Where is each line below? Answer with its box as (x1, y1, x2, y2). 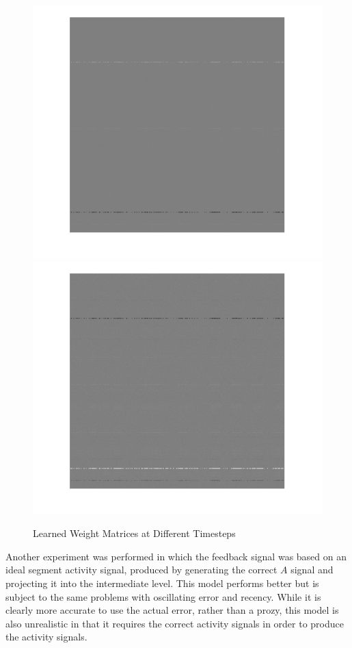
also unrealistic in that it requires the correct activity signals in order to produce (5, 616, 344, 630)
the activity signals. (5, 630, 87, 644)
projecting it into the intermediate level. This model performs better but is (5, 576, 319, 590)
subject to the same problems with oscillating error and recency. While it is (5, 589, 321, 603)
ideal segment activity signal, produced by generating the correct (5, 562, 277, 577)
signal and (290, 562, 334, 577)
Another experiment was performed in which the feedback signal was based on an (5, 549, 347, 563)
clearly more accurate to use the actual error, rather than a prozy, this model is (5, 603, 339, 617)
